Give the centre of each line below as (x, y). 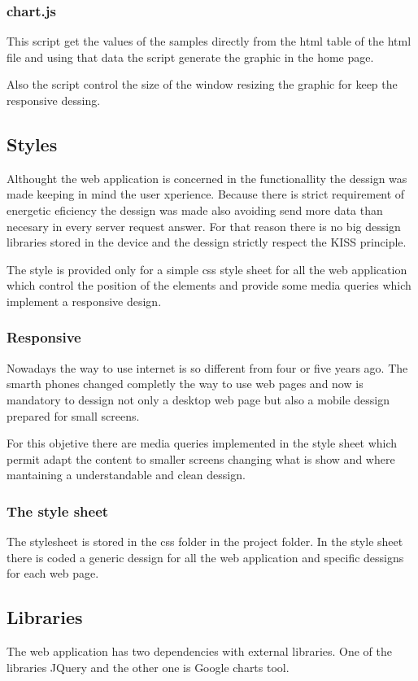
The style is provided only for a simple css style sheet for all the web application (207, 269)
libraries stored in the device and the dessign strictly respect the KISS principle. (207, 242)
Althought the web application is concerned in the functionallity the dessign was (207, 178)
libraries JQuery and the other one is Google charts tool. (148, 667)
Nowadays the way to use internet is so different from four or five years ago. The (207, 367)
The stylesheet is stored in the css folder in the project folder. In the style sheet (205, 541)
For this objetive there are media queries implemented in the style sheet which (202, 443)
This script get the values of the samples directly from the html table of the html (209, 41)
